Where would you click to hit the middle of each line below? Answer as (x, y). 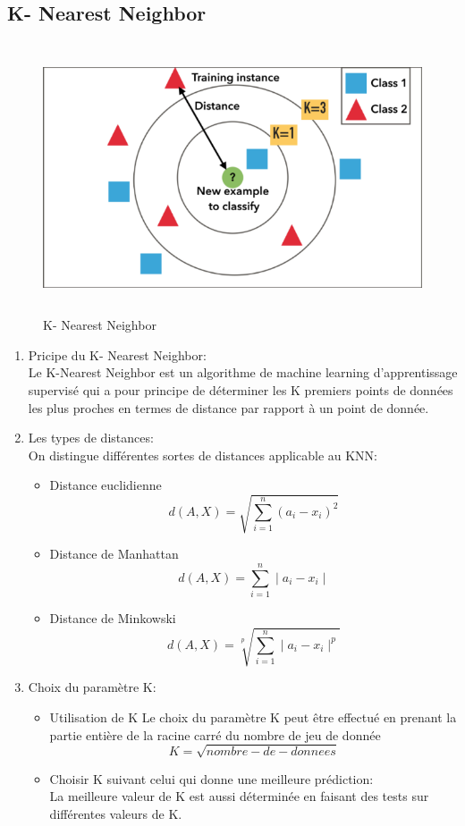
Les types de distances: (91, 438)
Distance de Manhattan (114, 554)
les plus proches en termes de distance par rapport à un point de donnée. (228, 407)
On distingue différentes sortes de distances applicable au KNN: (203, 455)
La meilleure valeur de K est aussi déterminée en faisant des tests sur (239, 796)
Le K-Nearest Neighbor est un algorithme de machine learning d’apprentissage (243, 372)
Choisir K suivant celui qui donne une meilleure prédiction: (211, 778)
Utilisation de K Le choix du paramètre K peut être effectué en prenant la (253, 716)
